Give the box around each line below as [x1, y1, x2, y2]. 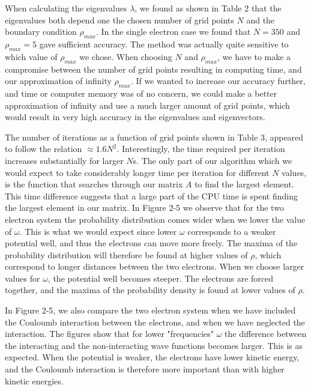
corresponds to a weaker [187, 225, 276, 237]
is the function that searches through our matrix [5, 178, 183, 190]
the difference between [225, 327, 307, 340]
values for [5, 271, 40, 284]
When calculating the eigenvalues [5, 2, 127, 14]
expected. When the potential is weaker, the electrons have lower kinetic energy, [5, 351, 300, 363]
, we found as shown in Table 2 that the [134, 2, 282, 14]
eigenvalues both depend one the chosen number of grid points [5, 13, 234, 26]
